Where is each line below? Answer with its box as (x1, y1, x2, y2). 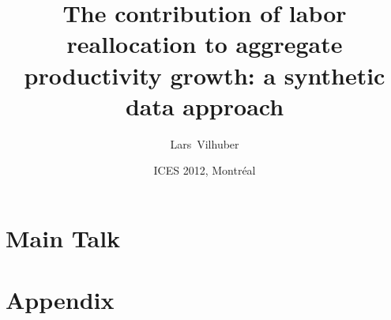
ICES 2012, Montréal (153, 162, 256, 179)
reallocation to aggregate (66, 28, 343, 60)
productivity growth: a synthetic (24, 58, 385, 91)
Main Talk (6, 221, 121, 254)
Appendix (6, 284, 115, 316)
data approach (125, 89, 284, 122)
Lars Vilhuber (170, 135, 239, 152)
